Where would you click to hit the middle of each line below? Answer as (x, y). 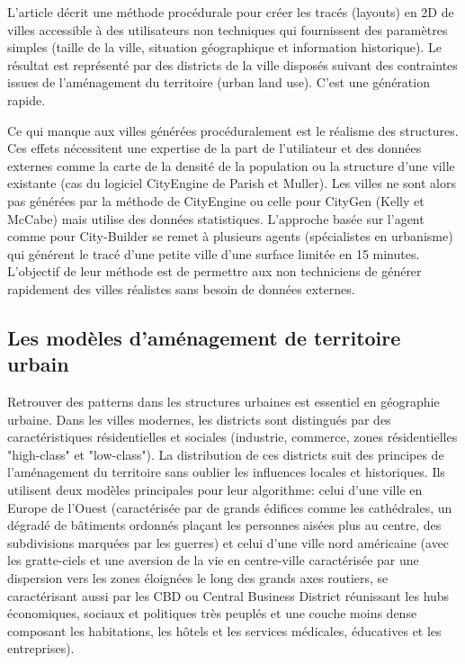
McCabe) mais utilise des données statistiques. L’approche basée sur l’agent (216, 218)
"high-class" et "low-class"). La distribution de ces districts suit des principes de (226, 454)
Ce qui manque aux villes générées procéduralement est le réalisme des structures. (233, 130)
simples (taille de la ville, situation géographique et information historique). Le (224, 47)
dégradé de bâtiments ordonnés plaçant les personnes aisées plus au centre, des (224, 525)
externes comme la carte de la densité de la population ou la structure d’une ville (231, 165)
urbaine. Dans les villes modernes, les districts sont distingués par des (199, 419)
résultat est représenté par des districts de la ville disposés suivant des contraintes (232, 64)
